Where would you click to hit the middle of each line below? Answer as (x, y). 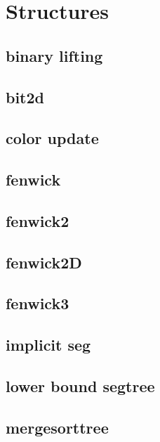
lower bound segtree (80, 386)
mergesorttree (57, 427)
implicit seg (48, 345)
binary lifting (54, 55)
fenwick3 (38, 303)
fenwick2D (44, 262)
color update (52, 138)
